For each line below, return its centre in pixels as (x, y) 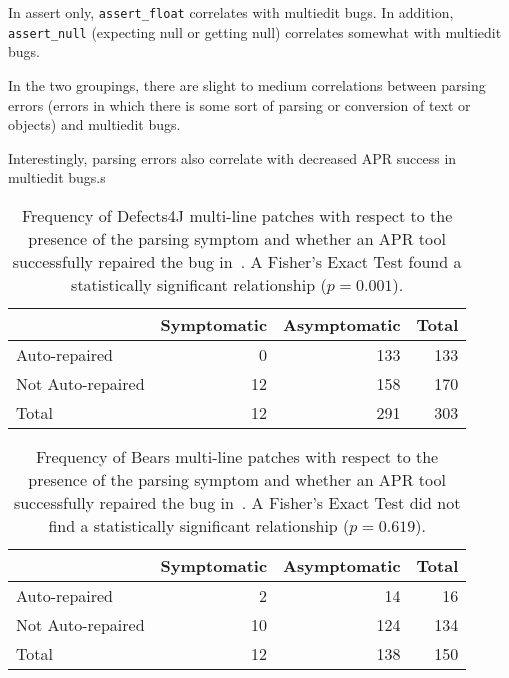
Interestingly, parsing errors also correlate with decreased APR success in (232, 157)
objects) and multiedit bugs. (94, 124)
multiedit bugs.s (57, 177)
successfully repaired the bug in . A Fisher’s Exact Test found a (237, 261)
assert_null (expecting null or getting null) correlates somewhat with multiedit (255, 31)
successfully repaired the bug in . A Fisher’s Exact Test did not (237, 502)
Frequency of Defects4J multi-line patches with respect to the (237, 215)
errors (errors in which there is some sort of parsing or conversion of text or (239, 104)
